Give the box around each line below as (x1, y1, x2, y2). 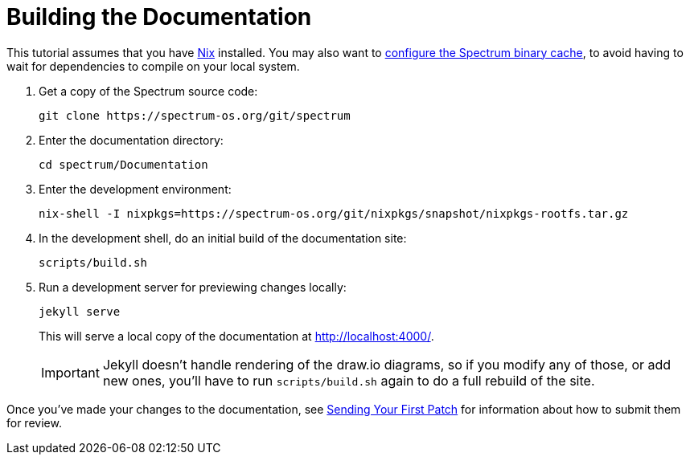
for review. (6, 415, 62, 430)
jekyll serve (39, 304, 121, 318)
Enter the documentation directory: (39, 133, 224, 147)
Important (41, 364, 100, 381)
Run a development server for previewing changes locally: (39, 279, 347, 294)
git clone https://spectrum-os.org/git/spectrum (39, 108, 351, 122)
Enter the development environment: (39, 182, 232, 196)
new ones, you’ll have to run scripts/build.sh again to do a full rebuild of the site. (102, 372, 595, 389)
